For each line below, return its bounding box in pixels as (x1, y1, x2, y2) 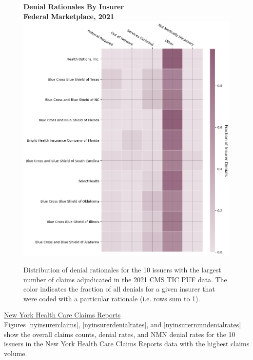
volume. (4, 348, 27, 358)
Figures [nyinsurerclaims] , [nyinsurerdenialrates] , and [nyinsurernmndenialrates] (4, 319, 241, 330)
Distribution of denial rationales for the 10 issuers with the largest (23, 265, 221, 275)
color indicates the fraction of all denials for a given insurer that (23, 284, 215, 294)
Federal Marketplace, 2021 (23, 11, 115, 21)
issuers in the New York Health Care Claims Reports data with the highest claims (4, 338, 250, 349)
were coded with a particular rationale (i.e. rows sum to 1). (23, 293, 200, 303)
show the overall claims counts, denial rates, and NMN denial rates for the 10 (4, 329, 235, 339)
